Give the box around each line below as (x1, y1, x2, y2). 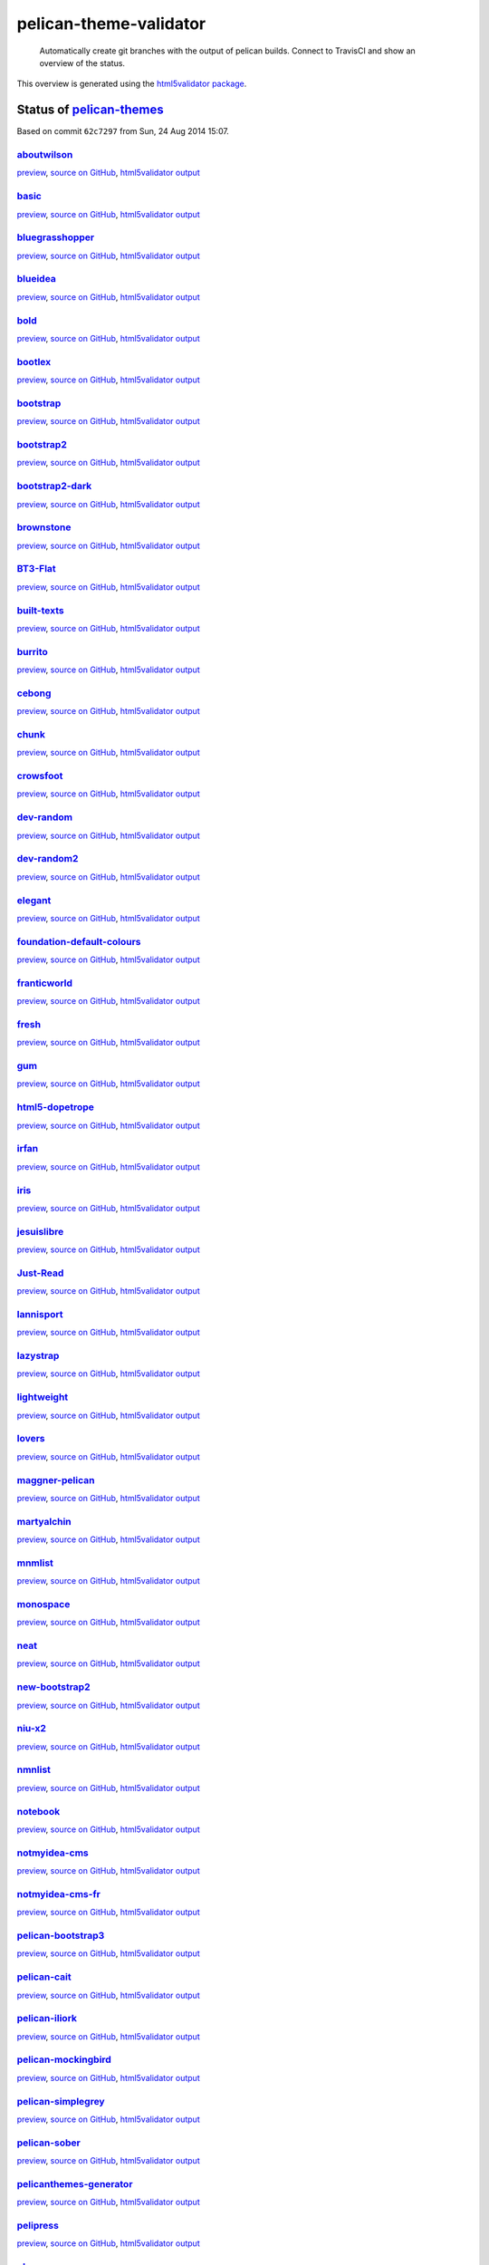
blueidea (16, 273, 56, 285)
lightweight (16, 1391, 69, 1403)
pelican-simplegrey (16, 2095, 105, 2107)
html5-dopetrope (16, 1101, 95, 1113)
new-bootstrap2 (16, 1681, 91, 1693)
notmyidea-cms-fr (16, 1887, 101, 1900)
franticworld (16, 977, 72, 989)
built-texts (16, 603, 64, 616)
